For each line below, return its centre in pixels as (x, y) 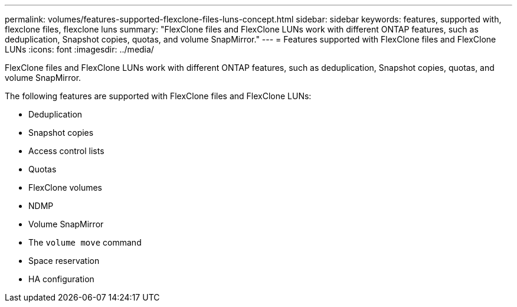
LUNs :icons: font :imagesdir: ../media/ (79, 49)
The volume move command (85, 242)
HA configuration (61, 279)
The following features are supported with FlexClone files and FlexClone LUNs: (158, 96)
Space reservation (64, 261)
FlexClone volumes (66, 187)
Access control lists (66, 151)
